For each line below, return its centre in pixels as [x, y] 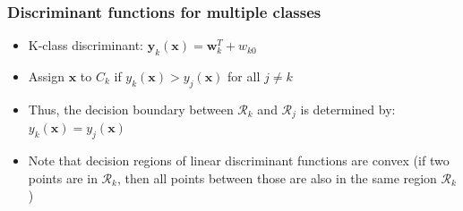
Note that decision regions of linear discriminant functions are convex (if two [239, 160]
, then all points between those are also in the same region [277, 177]
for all [244, 76]
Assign [47, 76]
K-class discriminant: [86, 45]
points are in [63, 177]
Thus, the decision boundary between [131, 109]
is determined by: [348, 109]
